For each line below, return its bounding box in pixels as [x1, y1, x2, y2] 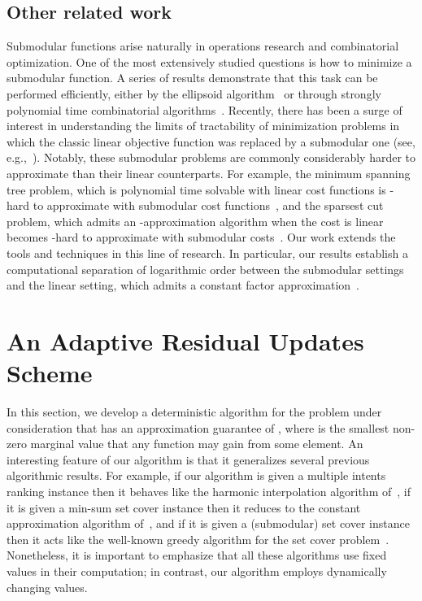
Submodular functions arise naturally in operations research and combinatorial [7, 37, 399, 54]
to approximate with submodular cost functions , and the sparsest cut [33, 197, 384, 214]
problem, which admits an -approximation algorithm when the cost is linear [7, 212, 384, 229]
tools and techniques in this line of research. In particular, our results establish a [7, 244, 408, 261]
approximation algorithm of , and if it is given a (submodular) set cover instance [7, 515, 410, 532]
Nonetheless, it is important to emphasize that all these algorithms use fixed [7, 547, 387, 564]
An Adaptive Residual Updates [7, 324, 364, 357]
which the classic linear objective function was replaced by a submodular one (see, [7, 133, 415, 150]
